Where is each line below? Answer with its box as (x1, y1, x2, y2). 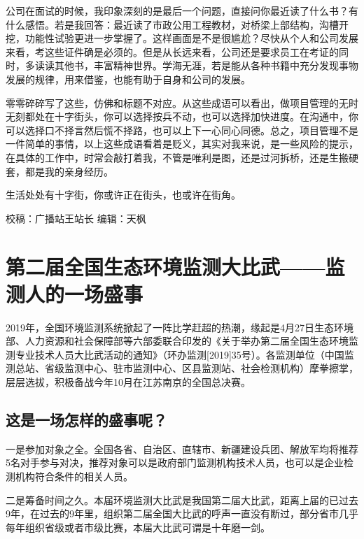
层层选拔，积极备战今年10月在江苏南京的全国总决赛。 (6, 375, 251, 389)
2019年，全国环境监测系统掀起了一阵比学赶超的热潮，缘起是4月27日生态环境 (6, 319, 353, 334)
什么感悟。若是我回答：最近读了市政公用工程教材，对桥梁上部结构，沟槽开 (6, 17, 349, 31)
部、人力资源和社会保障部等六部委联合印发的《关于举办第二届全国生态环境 (6, 333, 349, 348)
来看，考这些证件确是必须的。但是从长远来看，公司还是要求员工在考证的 (6, 44, 339, 59)
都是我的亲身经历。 (24, 164, 113, 178)
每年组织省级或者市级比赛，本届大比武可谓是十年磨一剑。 (6, 519, 270, 534)
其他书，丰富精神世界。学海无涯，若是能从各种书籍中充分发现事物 (54, 58, 358, 73)
